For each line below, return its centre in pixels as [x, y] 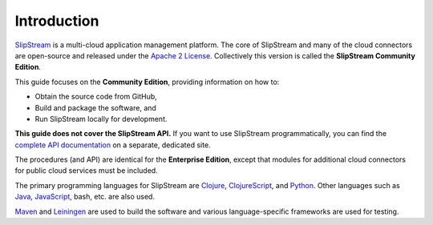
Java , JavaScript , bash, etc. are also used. [85, 197]
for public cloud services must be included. [86, 171]
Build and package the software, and [95, 107]
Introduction [57, 21]
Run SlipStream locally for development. [101, 119]
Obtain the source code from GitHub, [96, 97]
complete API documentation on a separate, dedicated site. [113, 145]
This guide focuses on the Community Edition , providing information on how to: [147, 82]
